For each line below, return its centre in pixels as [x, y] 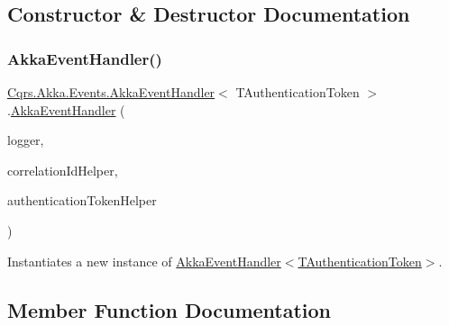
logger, [26, 140]
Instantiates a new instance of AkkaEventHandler [144, 261]
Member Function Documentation [170, 309]
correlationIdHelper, [63, 170]
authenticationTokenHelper [82, 200]
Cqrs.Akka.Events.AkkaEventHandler [111, 92]
